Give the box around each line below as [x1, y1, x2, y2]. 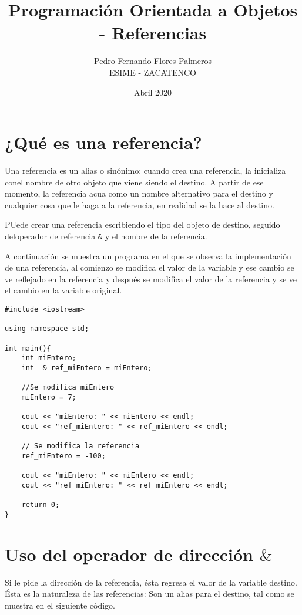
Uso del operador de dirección [5, 542, 253, 566]
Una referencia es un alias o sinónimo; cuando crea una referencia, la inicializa [5, 164, 286, 177]
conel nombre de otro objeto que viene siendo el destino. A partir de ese [5, 175, 264, 188]
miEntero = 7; [21, 393, 76, 401]
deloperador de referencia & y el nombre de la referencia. [5, 230, 207, 242]
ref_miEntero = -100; [21, 451, 106, 460]
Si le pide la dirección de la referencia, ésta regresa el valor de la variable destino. [5, 576, 297, 588]
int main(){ [5, 344, 51, 353]
